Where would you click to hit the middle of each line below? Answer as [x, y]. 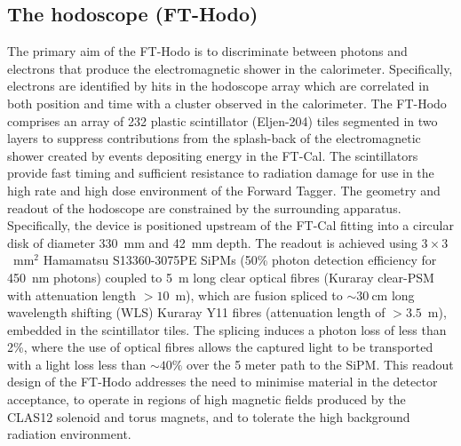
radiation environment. [69, 434]
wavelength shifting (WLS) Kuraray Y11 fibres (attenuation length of [196, 312]
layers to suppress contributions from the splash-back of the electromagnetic [214, 138]
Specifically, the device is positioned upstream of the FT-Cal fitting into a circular [231, 225]
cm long [393, 295]
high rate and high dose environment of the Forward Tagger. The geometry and [224, 190]
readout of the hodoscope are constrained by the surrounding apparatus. [204, 207]
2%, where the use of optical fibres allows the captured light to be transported [220, 347]
